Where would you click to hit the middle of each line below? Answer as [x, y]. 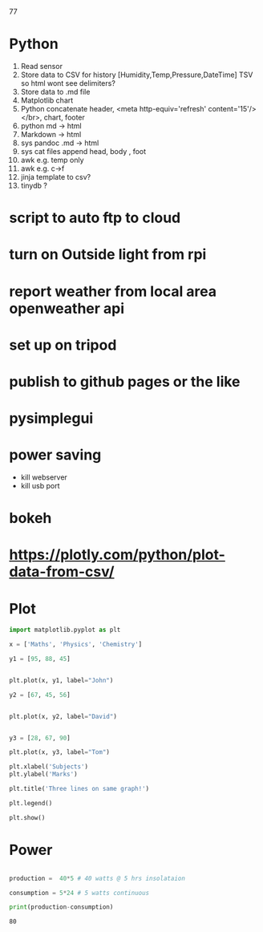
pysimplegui [51, 418]
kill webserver [44, 477]
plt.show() [27, 817]
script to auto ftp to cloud [95, 218]
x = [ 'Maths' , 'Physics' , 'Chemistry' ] [76, 645]
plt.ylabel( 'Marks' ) [44, 774]
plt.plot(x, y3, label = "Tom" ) [60, 752]
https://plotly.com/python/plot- [117, 555]
